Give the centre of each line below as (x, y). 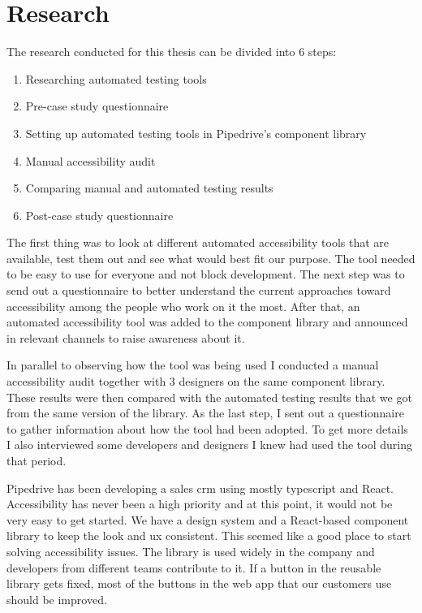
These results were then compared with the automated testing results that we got (209, 397)
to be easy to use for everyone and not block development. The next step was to (206, 274)
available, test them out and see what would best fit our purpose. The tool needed (211, 258)
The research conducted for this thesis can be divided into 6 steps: (172, 52)
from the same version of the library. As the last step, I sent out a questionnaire (205, 413)
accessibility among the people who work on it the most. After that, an (183, 306)
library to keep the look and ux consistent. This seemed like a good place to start (209, 535)
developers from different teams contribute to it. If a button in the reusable (194, 567)
